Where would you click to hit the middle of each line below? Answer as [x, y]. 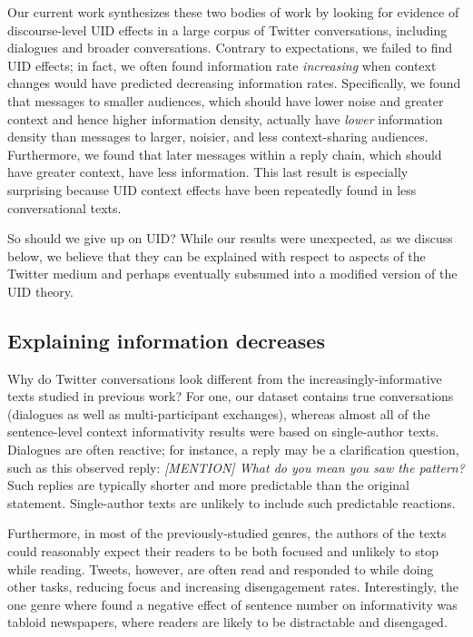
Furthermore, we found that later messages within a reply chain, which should [225, 154]
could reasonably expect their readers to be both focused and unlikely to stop [223, 551]
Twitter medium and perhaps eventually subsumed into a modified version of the [232, 274]
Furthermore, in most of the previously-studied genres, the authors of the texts [227, 533]
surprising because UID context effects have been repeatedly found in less [212, 189]
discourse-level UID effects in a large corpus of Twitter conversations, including [227, 29]
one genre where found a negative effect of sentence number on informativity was [232, 604]
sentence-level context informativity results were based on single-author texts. [223, 431]
